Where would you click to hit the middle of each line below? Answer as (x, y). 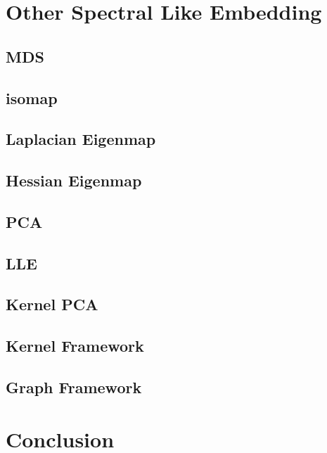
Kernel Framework (75, 346)
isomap (32, 97)
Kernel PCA (52, 304)
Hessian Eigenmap (74, 180)
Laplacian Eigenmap (81, 139)
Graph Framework (74, 387)
